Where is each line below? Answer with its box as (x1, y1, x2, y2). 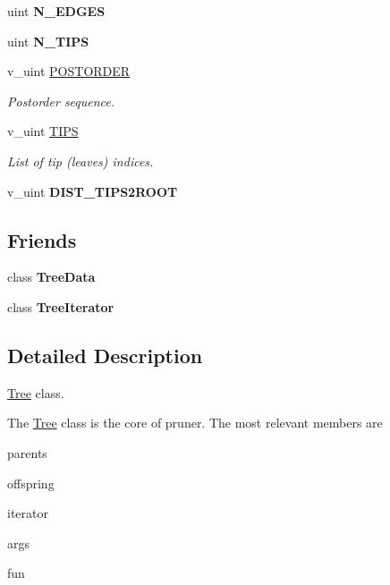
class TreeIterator (7, 297, 114, 316)
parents (7, 443, 47, 462)
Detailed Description (7, 341, 203, 369)
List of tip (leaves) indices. (7, 151, 154, 170)
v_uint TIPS (7, 122, 79, 140)
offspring (7, 473, 55, 492)
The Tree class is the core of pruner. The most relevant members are (7, 413, 383, 432)
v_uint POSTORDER (7, 62, 131, 81)
